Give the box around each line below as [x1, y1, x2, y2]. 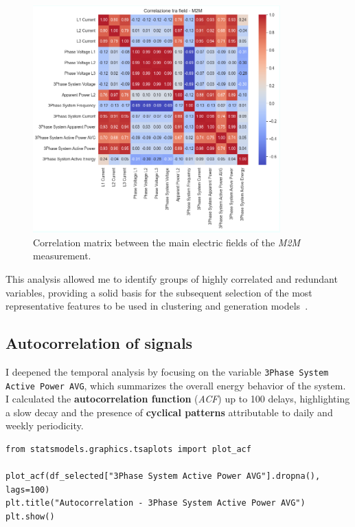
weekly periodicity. [5, 418, 84, 433]
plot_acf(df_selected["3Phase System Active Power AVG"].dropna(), [5, 471, 321, 482]
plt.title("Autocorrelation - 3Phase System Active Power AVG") [5, 498, 306, 508]
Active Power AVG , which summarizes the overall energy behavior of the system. [5, 378, 346, 392]
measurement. [33, 248, 91, 263]
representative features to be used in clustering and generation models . [5, 299, 308, 313]
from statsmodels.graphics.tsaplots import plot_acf [5, 444, 251, 454]
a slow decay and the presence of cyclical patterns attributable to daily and [5, 405, 333, 419]
